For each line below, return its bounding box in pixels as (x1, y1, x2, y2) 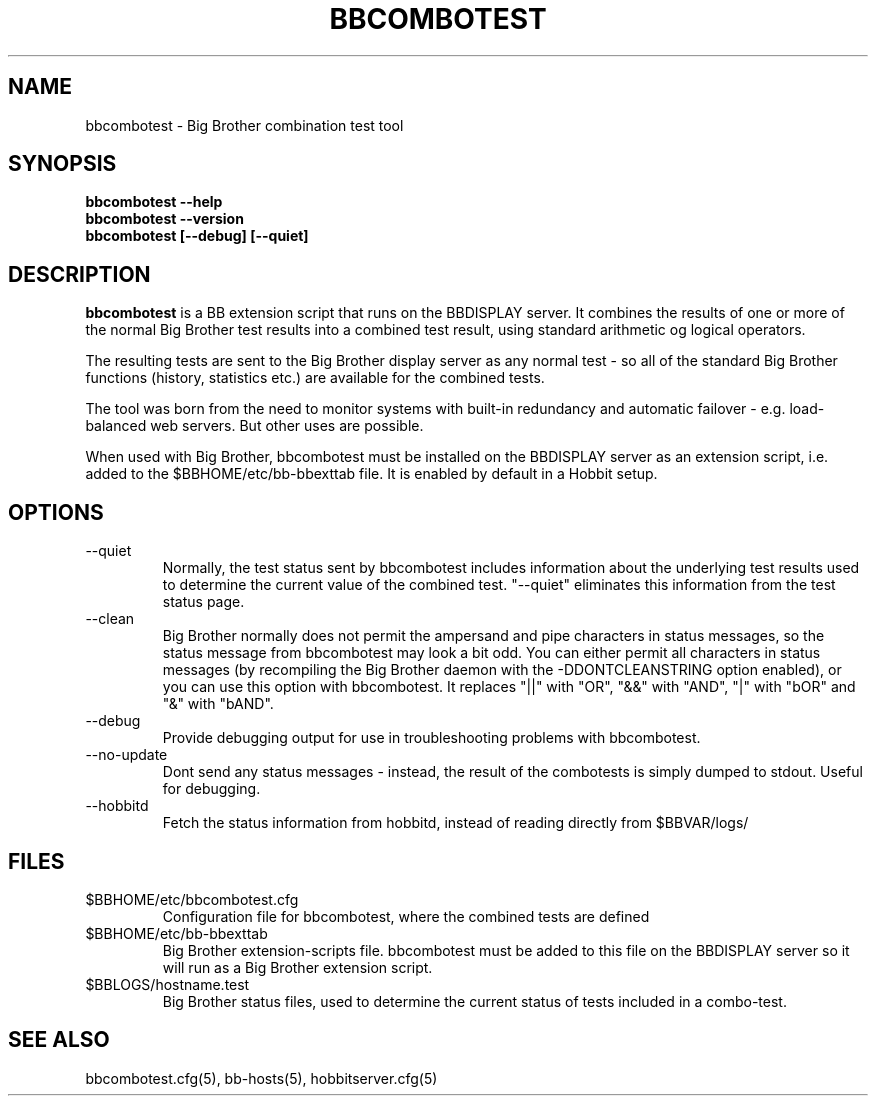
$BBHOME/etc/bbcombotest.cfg (85, 890, 299, 908)
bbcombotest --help (85, 193, 223, 211)
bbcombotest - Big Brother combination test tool (85, 116, 404, 134)
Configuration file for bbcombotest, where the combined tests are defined (162, 907, 650, 925)
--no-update (85, 746, 168, 764)
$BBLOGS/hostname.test (85, 975, 250, 993)
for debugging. (162, 780, 261, 798)
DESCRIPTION (8, 261, 151, 287)
